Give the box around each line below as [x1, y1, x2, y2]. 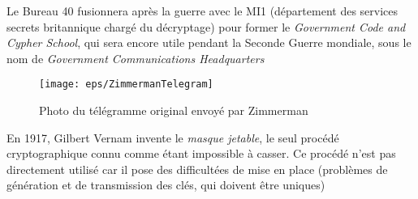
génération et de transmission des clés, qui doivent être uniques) [6, 176, 325, 193]
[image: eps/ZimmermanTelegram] [39, 78, 213, 91]
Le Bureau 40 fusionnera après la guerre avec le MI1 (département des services [6, 2, 399, 19]
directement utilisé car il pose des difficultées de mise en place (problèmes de [6, 160, 388, 177]
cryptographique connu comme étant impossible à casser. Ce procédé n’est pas [6, 145, 396, 162]
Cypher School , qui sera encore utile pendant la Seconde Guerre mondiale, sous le [6, 34, 412, 51]
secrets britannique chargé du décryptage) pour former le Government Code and [6, 18, 406, 35]
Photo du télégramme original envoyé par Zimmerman [39, 102, 308, 119]
